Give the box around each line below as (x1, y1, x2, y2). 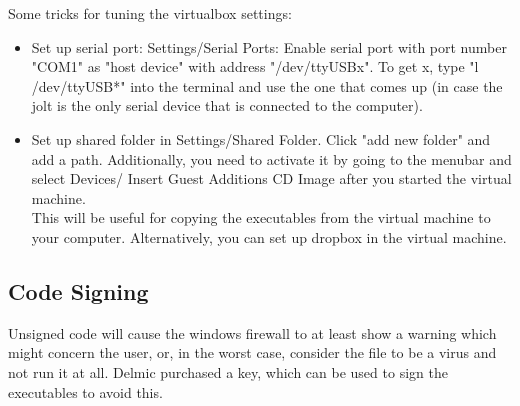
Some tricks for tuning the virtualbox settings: (8, 3, 292, 23)
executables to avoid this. (8, 381, 163, 402)
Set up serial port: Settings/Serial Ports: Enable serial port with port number (31, 36, 507, 57)
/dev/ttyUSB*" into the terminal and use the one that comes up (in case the (31, 75, 503, 96)
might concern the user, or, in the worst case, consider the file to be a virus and (8, 342, 497, 363)
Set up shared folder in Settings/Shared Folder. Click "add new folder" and (31, 128, 491, 149)
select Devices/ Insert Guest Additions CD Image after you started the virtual (31, 168, 512, 189)
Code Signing (8, 275, 149, 306)
